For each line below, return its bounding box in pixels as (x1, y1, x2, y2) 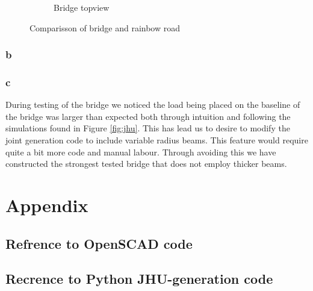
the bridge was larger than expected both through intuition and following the (5, 110, 291, 122)
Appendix (5, 193, 88, 217)
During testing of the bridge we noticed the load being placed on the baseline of (5, 98, 300, 111)
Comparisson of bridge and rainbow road (29, 21, 181, 34)
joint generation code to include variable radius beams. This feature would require (5, 134, 308, 146)
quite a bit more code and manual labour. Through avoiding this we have (5, 145, 276, 158)
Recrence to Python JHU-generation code (5, 269, 273, 288)
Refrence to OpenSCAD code (5, 234, 193, 252)
